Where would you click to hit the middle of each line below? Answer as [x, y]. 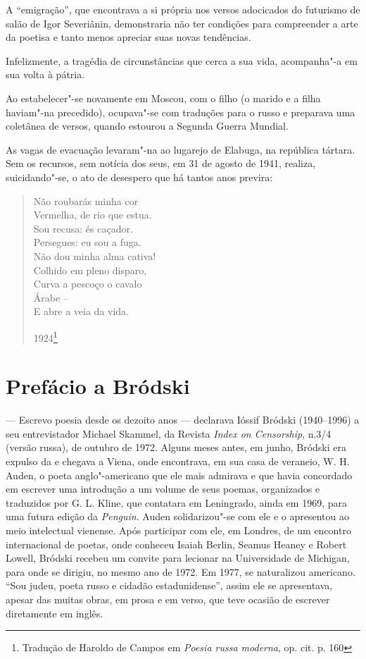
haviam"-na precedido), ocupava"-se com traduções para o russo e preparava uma [181, 112]
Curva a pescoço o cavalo [88, 284]
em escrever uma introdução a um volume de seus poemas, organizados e [163, 489]
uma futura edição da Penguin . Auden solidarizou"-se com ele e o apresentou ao [177, 516]
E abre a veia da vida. [81, 311]
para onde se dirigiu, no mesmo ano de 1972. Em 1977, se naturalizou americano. [181, 571]
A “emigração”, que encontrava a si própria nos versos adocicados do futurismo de [183, 9]
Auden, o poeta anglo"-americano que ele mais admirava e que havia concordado [179, 475]
